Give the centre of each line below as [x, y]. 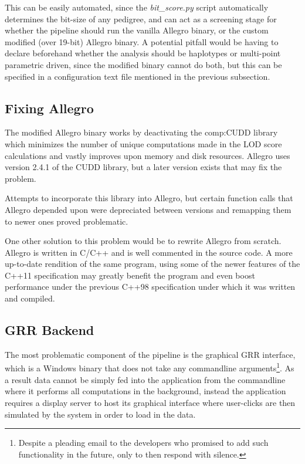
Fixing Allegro [49, 108]
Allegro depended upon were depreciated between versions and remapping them [148, 209]
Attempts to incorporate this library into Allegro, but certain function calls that [149, 198]
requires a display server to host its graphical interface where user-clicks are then [150, 402]
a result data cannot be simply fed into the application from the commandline [145, 379]
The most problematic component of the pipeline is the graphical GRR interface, [150, 354]
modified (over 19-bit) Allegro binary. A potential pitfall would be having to [142, 41]
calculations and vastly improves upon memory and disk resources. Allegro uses [148, 155]
